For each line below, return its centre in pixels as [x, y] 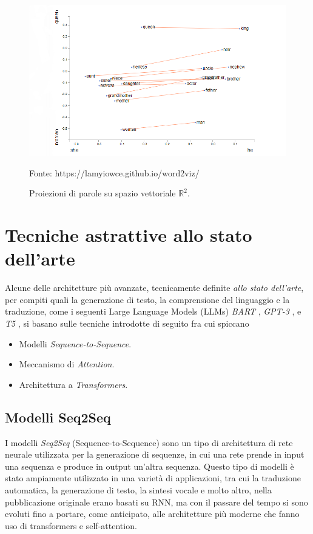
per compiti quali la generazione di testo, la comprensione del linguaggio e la [147, 299]
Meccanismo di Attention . [67, 364]
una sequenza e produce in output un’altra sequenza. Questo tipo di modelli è [150, 466]
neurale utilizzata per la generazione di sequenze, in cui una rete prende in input [155, 454]
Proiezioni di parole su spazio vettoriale [103, 193]
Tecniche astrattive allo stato [129, 235]
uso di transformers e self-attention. [71, 525]
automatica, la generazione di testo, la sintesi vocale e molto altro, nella [138, 489]
